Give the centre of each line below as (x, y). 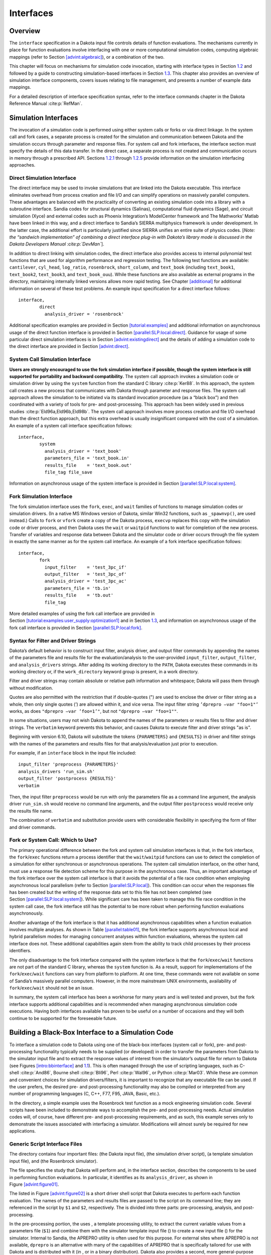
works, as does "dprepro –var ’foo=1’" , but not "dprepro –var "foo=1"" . (94, 711)
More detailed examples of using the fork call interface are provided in (82, 613)
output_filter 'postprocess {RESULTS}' (67, 779)
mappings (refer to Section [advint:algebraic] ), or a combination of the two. (87, 57)
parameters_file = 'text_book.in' (87, 458)
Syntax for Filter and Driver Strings (53, 641)
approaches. (22, 165)
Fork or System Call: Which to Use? (53, 840)
